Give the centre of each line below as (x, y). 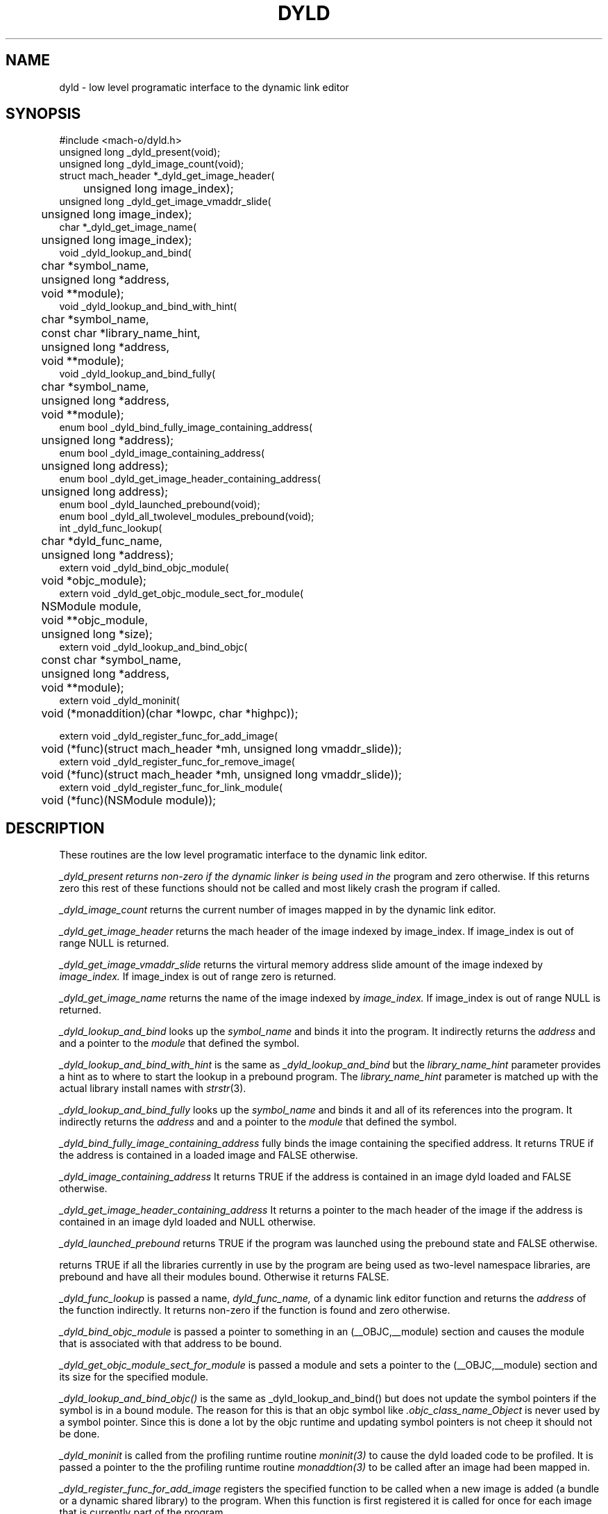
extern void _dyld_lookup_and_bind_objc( (153, 647)
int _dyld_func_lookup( (111, 528)
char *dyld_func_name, (102, 541)
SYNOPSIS (43, 114)
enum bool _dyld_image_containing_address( (162, 453)
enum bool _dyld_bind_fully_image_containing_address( (186, 428)
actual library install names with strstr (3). (153, 1089)
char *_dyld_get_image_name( (128, 227)
